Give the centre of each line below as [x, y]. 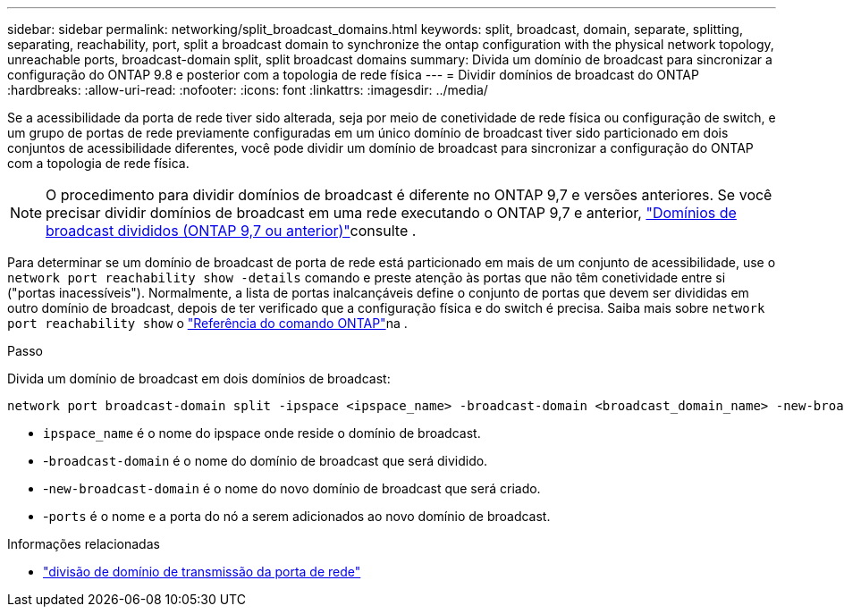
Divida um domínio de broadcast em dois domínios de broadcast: [199, 378]
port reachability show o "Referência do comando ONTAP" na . [207, 323]
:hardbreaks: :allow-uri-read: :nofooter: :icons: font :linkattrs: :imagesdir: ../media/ [248, 90]
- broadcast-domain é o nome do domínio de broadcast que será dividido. [266, 461]
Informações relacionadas [84, 544]
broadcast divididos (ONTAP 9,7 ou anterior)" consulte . [231, 231]
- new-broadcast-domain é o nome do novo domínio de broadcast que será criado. [292, 488]
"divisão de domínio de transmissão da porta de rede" [202, 572]
